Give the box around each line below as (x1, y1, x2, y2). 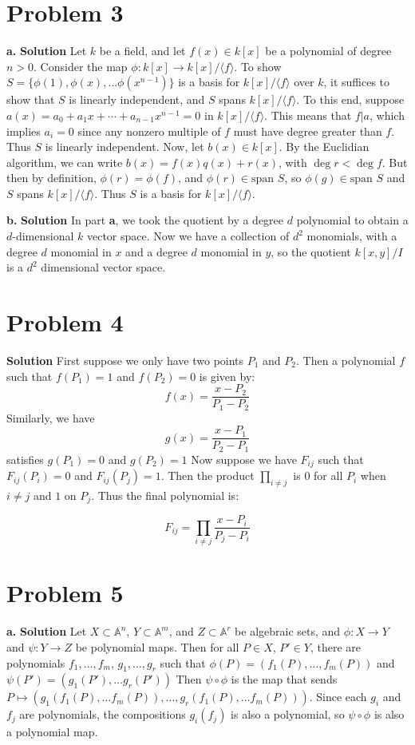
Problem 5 (6, 577, 124, 609)
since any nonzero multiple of (77, 122, 221, 139)
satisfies (6, 450, 44, 467)
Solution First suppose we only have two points (6, 351, 244, 368)
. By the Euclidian (279, 138, 370, 155)
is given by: (199, 367, 255, 384)
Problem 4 (6, 306, 124, 339)
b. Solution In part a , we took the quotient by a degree (6, 212, 284, 228)
